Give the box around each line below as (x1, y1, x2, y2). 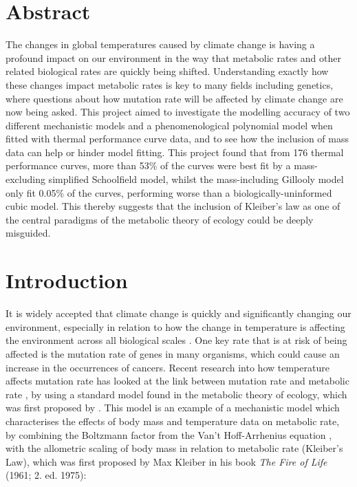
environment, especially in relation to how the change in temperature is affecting (6, 319, 345, 334)
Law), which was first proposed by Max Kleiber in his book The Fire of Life (6, 454, 327, 468)
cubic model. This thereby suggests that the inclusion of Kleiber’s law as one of (6, 199, 340, 213)
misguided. (6, 226, 51, 240)
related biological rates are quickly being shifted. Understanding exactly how (6, 64, 329, 78)
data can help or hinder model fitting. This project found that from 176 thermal (6, 144, 344, 159)
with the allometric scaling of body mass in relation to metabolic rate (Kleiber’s (6, 441, 343, 455)
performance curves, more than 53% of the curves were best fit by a (6, 158, 291, 173)
